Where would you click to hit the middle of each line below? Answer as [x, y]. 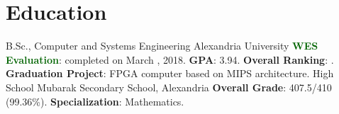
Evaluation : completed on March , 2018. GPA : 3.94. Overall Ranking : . [170, 59]
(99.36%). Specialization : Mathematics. [95, 101]
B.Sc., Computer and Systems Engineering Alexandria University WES [162, 46]
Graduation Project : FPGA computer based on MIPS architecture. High [170, 73]
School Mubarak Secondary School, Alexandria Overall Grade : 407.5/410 [169, 87]
